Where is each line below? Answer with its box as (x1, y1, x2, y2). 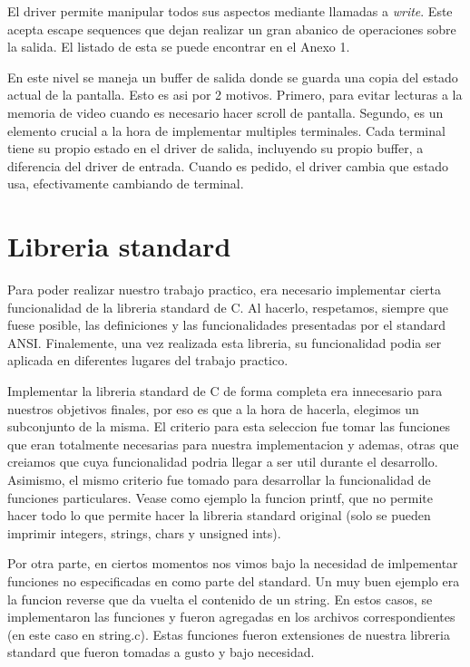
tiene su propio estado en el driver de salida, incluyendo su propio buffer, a (7, 139, 424, 158)
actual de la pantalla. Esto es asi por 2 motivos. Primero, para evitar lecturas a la (7, 85, 463, 104)
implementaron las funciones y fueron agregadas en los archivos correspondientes (7, 607, 455, 626)
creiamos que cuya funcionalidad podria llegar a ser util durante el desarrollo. (7, 452, 438, 471)
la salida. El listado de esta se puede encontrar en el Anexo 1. (7, 37, 350, 56)
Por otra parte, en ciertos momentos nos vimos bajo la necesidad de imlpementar (7, 554, 458, 573)
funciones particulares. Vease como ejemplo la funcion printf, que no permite (7, 488, 434, 507)
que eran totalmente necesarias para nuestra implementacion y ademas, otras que (7, 434, 459, 453)
